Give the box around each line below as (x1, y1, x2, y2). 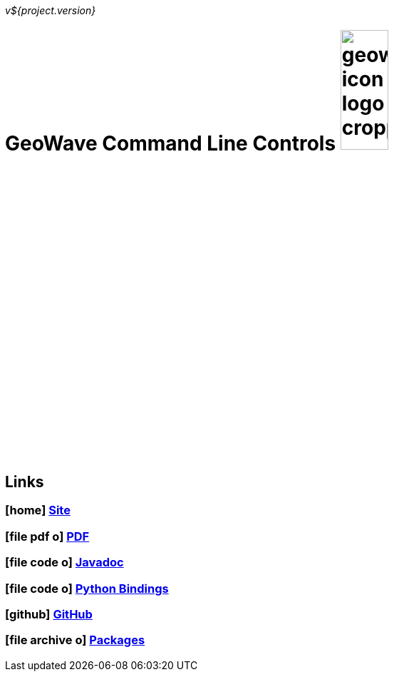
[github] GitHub (5, 606, 93, 621)
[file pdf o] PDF (5, 529, 90, 544)
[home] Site (5, 503, 71, 518)
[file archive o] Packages (5, 633, 145, 648)
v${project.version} (5, 4, 96, 16)
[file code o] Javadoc (5, 555, 124, 570)
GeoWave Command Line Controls (5, 131, 336, 156)
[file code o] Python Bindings (5, 581, 169, 596)
